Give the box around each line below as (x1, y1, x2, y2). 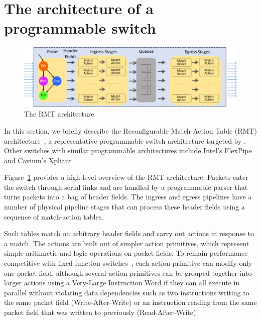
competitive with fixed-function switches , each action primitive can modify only (4, 258, 252, 268)
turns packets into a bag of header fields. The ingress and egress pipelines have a (4, 191, 252, 202)
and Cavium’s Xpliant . (4, 155, 77, 165)
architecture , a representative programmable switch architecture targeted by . (4, 135, 246, 146)
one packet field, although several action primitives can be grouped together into (4, 267, 252, 278)
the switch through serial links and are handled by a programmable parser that (4, 181, 248, 192)
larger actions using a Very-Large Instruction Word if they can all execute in (4, 277, 240, 288)
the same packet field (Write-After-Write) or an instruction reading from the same (4, 297, 257, 307)
